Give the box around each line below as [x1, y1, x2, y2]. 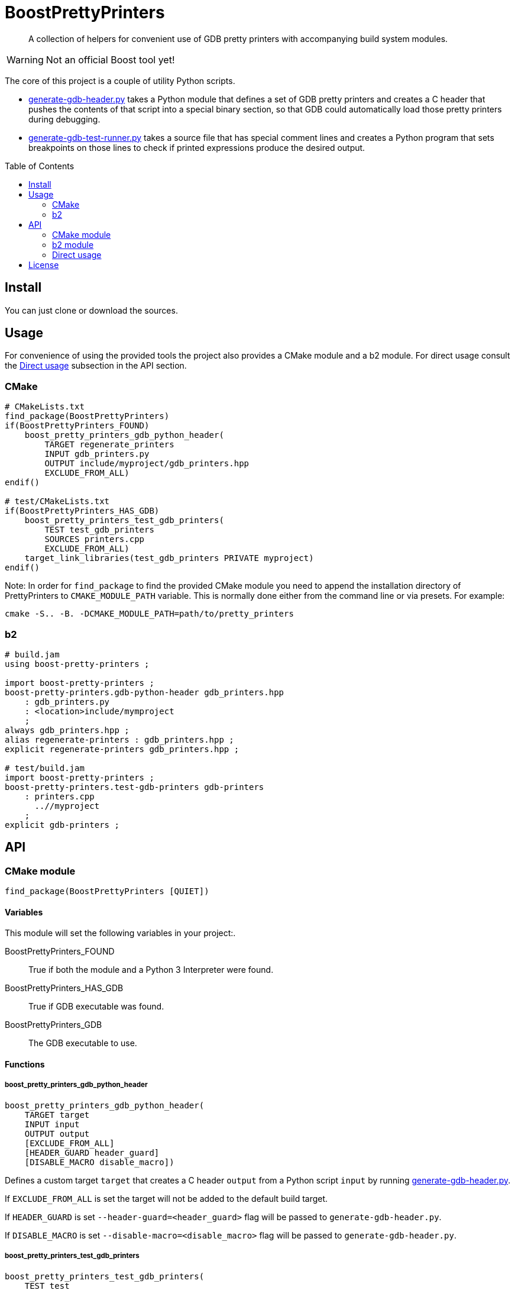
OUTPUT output [24, 1128, 90, 1139]
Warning [7, 53, 44, 66]
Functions [5, 1059, 45, 1069]
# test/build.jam [5, 763, 85, 773]
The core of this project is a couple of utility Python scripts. [5, 75, 235, 86]
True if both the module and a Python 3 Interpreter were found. [28, 965, 274, 975]
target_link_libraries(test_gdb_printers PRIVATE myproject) [24, 553, 314, 563]
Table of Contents [5, 160, 75, 171]
